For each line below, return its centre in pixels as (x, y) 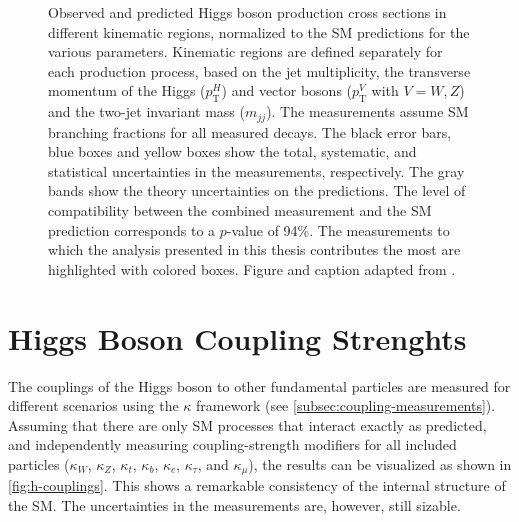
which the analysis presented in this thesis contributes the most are (254, 249)
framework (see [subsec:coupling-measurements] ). (346, 405)
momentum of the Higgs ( (127, 90)
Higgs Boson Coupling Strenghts (237, 337)
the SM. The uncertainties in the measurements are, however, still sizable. (234, 504)
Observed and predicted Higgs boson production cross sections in (247, 12)
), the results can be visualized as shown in (380, 463)
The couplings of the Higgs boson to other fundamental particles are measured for (259, 385)
